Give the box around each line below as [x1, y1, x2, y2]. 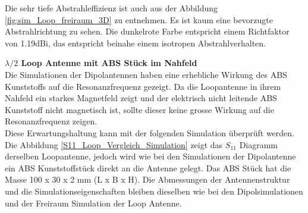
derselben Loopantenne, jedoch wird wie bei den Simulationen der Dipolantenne [5, 150, 296, 162]
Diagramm [239, 138, 278, 151]
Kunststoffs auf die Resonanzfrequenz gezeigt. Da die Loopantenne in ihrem [5, 80, 281, 92]
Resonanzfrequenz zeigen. [5, 115, 98, 127]
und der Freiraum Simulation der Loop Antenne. [5, 196, 182, 209]
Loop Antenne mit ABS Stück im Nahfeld [21, 57, 197, 69]
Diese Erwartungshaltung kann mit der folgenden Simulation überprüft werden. [5, 126, 294, 139]
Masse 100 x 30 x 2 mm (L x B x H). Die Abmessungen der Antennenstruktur [5, 173, 290, 186]
